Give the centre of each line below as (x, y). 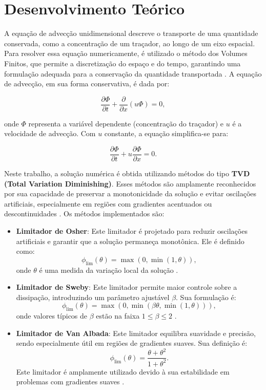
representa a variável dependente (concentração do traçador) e (126, 123)
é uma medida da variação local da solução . (109, 270)
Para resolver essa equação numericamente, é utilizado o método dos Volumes (126, 53)
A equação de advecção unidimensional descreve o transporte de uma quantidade (131, 33)
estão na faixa (118, 316)
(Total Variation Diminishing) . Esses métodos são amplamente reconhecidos (130, 183)
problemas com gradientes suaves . (70, 382)
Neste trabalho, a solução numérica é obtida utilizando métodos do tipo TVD (127, 173)
